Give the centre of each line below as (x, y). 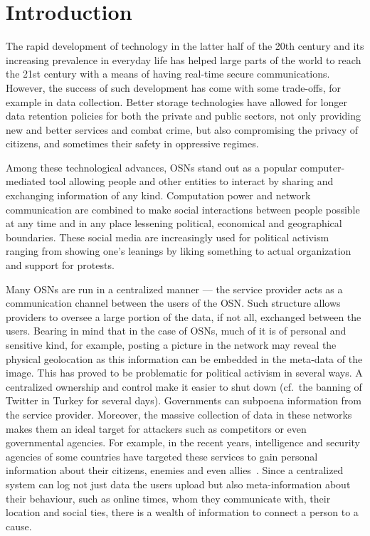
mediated (26, 181)
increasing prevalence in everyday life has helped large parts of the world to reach (184, 59)
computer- (322, 167)
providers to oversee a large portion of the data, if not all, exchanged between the (184, 316)
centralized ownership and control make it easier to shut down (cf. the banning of (184, 386)
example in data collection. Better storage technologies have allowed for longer (176, 101)
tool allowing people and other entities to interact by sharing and (191, 181)
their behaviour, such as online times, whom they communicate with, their (168, 498)
